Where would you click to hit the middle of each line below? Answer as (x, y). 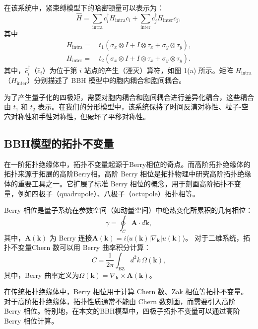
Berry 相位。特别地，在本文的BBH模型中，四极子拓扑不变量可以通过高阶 (122, 311)
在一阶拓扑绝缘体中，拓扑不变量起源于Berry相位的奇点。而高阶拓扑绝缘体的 (127, 164)
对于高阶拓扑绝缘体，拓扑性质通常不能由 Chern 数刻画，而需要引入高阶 (120, 301)
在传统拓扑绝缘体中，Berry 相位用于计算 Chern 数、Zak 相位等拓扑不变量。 (126, 291)
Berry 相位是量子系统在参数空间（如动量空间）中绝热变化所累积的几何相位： (129, 210)
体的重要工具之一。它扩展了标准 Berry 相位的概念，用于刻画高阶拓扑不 (119, 183)
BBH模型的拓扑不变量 (59, 143)
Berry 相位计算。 (31, 320)
